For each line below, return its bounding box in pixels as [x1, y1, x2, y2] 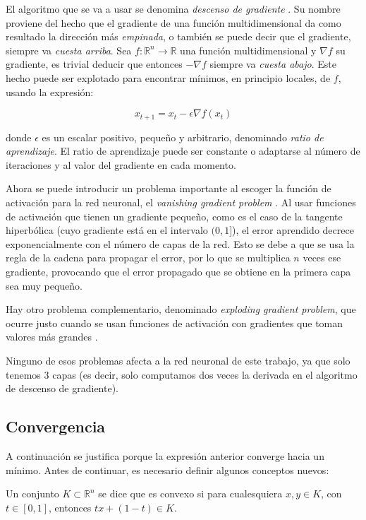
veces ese [303, 250, 341, 265]
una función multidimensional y [180, 42, 317, 57]
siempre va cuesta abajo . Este [209, 57, 336, 71]
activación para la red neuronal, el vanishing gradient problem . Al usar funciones [6, 194, 356, 209]
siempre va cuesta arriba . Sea [6, 42, 132, 57]
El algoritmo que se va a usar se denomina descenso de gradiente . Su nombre [6, 1, 341, 16]
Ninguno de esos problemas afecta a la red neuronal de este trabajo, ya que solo [6, 353, 350, 367]
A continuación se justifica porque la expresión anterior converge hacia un [6, 448, 324, 463]
